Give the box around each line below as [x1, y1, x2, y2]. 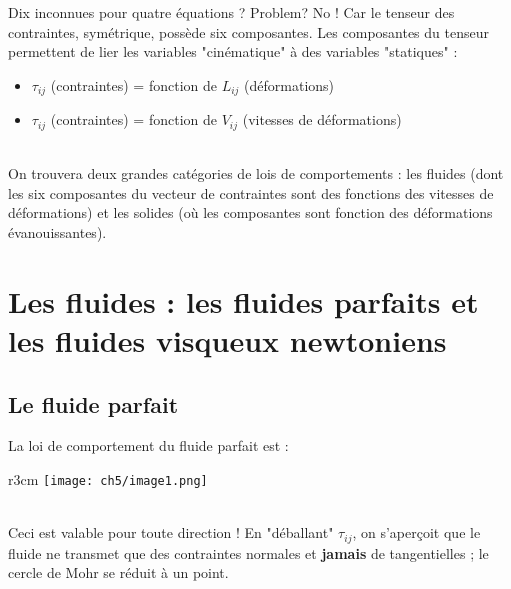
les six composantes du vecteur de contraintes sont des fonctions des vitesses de [8, 182, 494, 203]
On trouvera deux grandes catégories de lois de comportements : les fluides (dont [8, 163, 504, 184]
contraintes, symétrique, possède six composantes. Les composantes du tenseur [8, 21, 489, 42]
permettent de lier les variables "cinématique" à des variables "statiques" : [8, 41, 458, 62]
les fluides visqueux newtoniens [8, 320, 447, 361]
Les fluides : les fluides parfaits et [8, 280, 479, 321]
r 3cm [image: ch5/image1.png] [8, 469, 208, 490]
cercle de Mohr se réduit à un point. [8, 562, 229, 583]
